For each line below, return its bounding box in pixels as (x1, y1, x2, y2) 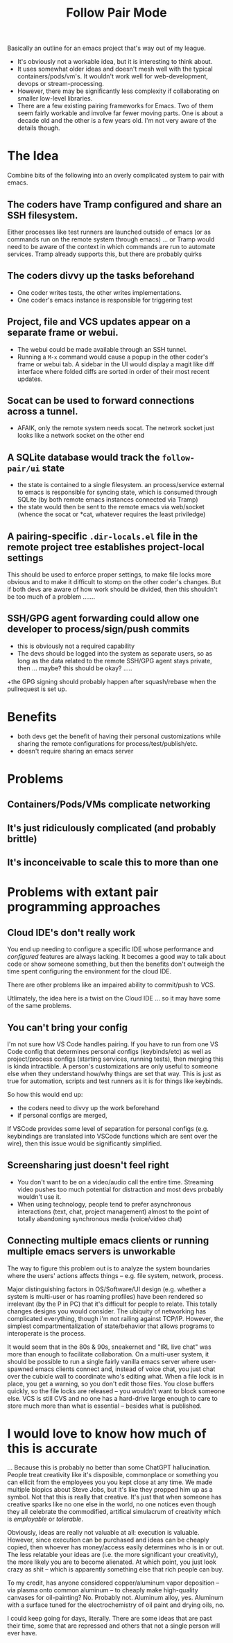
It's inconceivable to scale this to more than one (7, 857, 218, 869)
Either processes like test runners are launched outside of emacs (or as (7, 228, 212, 236)
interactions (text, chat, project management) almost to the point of (17, 1207, 209, 1216)
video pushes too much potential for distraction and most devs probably (17, 1185, 224, 1193)
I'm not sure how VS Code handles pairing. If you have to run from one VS (7, 1039, 218, 1048)
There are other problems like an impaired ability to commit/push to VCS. (7, 980, 216, 989)
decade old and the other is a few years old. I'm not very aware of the (17, 117, 217, 125)
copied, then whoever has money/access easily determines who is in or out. (7, 1543, 225, 1551)
